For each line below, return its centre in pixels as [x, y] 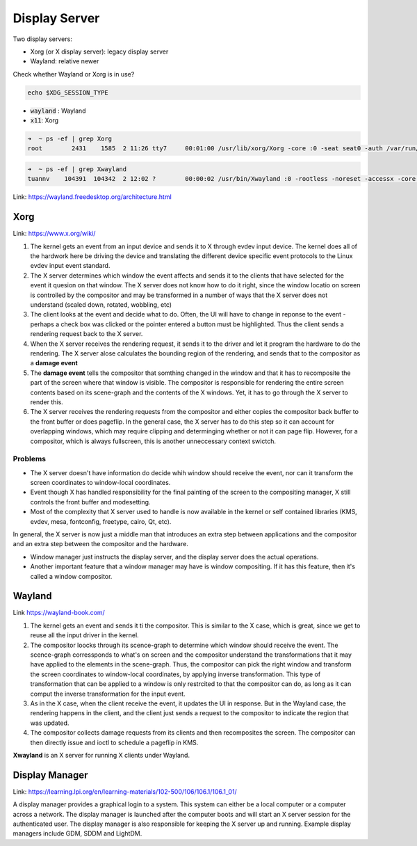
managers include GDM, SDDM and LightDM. [77, 833]
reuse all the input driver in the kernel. [84, 635]
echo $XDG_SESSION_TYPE [68, 93]
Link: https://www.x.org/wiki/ [54, 234]
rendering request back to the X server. [87, 334]
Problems [30, 459]
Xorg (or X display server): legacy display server [99, 51]
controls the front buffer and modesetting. [90, 502]
